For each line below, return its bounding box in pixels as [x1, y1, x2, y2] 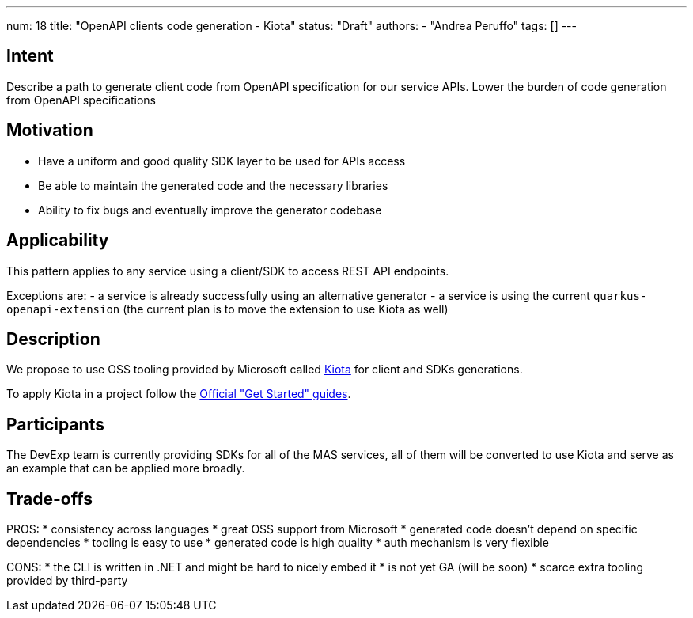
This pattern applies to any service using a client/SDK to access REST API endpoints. [6, 264, 449, 278]
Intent [6, 46, 54, 66]
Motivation [6, 120, 93, 141]
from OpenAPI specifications [6, 93, 156, 107]
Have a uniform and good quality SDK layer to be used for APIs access [38, 154, 406, 168]
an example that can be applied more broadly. [6, 461, 245, 476]
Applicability [6, 230, 109, 251]
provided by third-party [6, 574, 128, 588]
